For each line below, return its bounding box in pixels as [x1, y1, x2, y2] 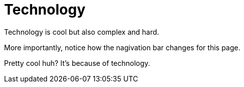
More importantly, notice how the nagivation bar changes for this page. [4, 43, 240, 52]
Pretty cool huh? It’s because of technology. [4, 58, 151, 67]
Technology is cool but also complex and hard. [4, 27, 159, 36]
